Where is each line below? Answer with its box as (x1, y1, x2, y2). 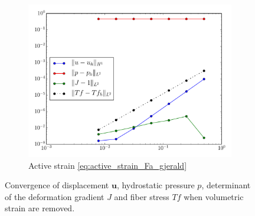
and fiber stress (114, 190, 169, 202)
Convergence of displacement (5, 179, 109, 191)
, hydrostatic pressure (116, 179, 195, 191)
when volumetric (184, 190, 244, 202)
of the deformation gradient (5, 190, 104, 202)
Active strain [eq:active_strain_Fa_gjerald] (28, 159, 187, 171)
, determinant (201, 179, 251, 191)
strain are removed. (5, 202, 75, 214)
